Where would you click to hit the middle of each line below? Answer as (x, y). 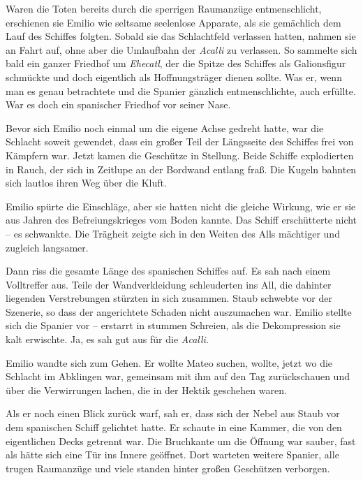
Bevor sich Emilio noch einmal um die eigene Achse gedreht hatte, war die (165, 128)
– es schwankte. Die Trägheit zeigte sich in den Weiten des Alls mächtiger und (173, 233)
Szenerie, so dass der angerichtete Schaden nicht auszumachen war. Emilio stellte (179, 311)
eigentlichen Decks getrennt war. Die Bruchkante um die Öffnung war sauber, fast (181, 441)
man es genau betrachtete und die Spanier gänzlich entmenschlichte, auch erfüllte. (181, 90)
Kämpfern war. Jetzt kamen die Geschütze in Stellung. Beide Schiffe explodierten (180, 155)
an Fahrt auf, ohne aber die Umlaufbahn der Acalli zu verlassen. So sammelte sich (181, 49)
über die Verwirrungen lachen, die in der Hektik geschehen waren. (146, 390)
